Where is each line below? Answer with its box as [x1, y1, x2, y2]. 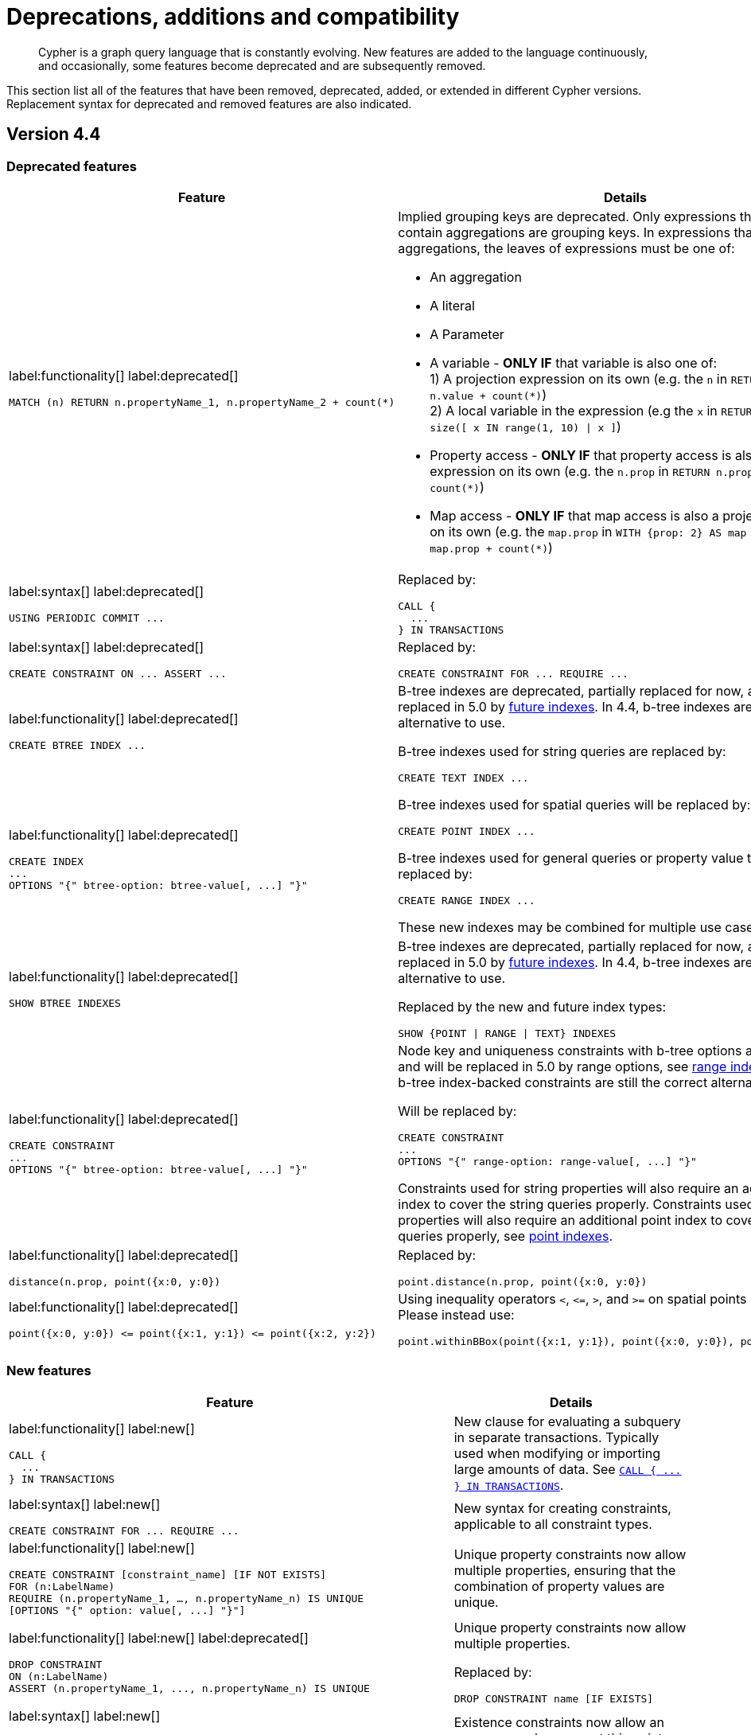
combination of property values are [453, 1577, 665, 1594]
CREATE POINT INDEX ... [398, 825, 535, 837]
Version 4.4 [6, 124, 101, 145]
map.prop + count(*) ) [430, 539, 553, 556]
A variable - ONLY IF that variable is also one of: [430, 354, 718, 371]
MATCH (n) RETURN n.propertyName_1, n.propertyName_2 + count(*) [9, 396, 395, 409]
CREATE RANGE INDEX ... [398, 894, 535, 906]
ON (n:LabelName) [9, 1670, 109, 1682]
